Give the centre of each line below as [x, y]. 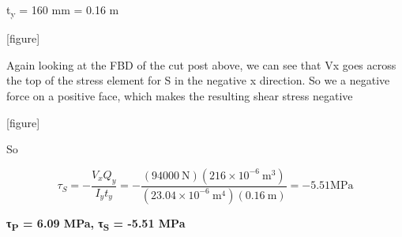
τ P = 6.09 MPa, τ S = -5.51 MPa [96, 224]
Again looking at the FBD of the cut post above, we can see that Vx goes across [201, 64]
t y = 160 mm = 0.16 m [63, 11]
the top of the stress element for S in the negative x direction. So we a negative [198, 80]
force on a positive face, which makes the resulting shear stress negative [180, 95]
